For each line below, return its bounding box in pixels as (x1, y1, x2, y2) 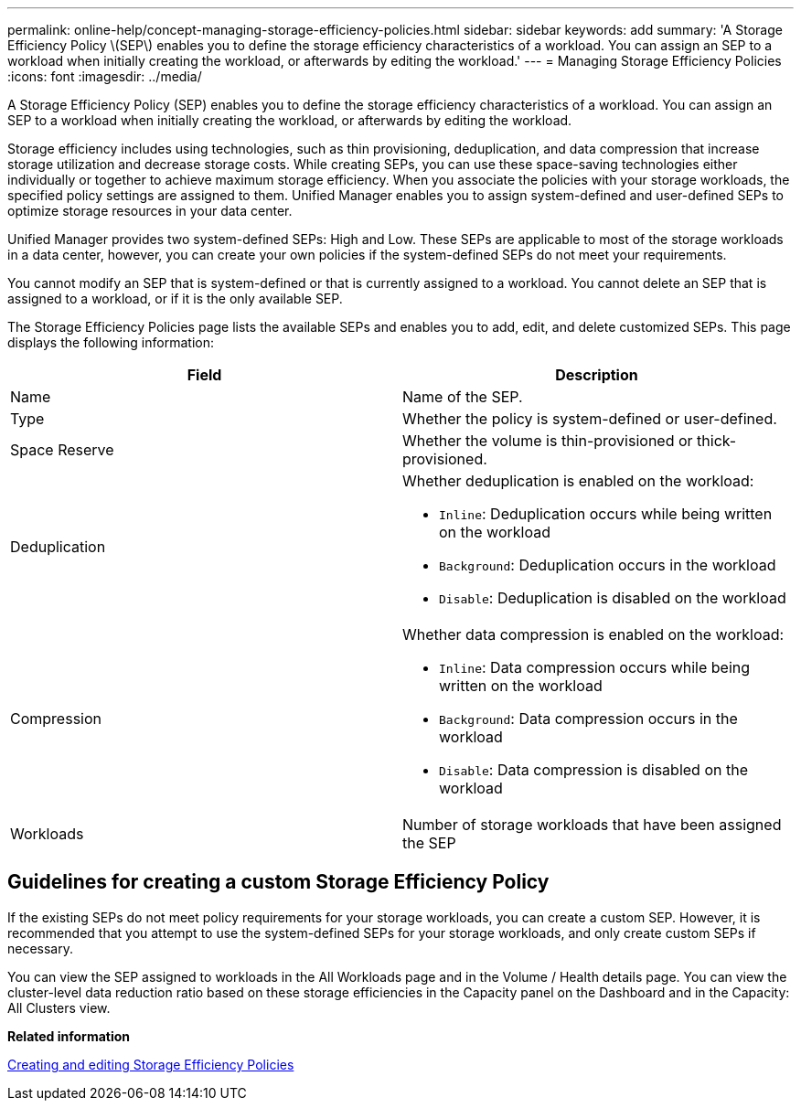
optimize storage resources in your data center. (7, 203, 293, 218)
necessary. (7, 940, 74, 956)
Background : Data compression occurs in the (439, 709, 738, 728)
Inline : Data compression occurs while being (439, 658, 751, 677)
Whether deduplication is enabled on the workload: (402, 472, 754, 490)
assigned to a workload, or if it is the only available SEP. (7, 291, 343, 306)
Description (555, 366, 638, 384)
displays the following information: (7, 335, 214, 350)
